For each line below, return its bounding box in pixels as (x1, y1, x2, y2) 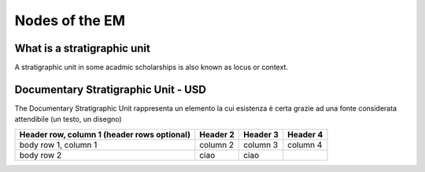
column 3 (242, 139, 279, 150)
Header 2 (199, 129, 235, 140)
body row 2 (19, 149, 62, 160)
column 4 (287, 139, 323, 150)
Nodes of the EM (14, 12, 126, 29)
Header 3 (242, 129, 279, 140)
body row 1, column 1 (19, 139, 98, 150)
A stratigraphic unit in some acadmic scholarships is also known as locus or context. (14, 63, 289, 72)
